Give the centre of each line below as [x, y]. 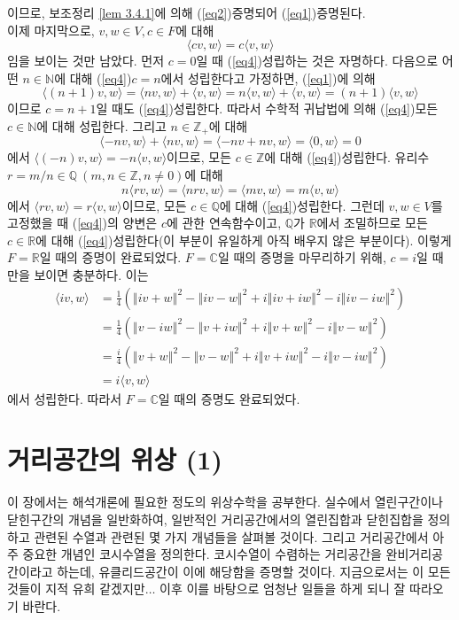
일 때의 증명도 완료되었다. [229, 398]
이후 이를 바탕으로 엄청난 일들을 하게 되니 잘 [283, 589]
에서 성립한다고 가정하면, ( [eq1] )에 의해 [268, 77]
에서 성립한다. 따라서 [65, 398]
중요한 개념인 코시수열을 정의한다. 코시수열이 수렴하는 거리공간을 [202, 554]
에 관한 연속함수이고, [224, 223]
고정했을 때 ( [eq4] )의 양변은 [82, 223]
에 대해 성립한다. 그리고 [101, 125]
